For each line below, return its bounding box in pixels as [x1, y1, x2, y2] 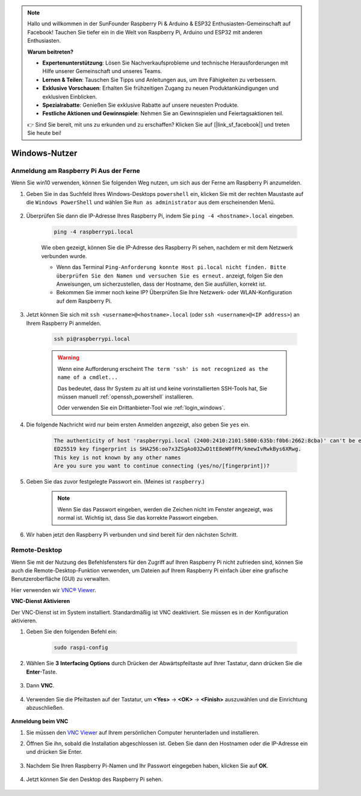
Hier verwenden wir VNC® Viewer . [11, 586, 96, 593]
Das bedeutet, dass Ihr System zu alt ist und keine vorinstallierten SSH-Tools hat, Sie [57, 385, 268, 392]
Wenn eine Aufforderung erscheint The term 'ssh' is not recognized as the [57, 365, 268, 372]
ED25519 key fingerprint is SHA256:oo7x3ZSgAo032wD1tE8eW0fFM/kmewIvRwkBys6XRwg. [54, 446, 302, 452]
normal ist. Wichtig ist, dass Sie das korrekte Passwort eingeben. [57, 514, 219, 522]
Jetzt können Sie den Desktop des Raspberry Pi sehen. [26, 775, 163, 783]
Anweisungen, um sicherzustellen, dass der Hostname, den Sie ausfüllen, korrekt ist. [56, 280, 267, 288]
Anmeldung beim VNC [11, 718, 69, 725]
